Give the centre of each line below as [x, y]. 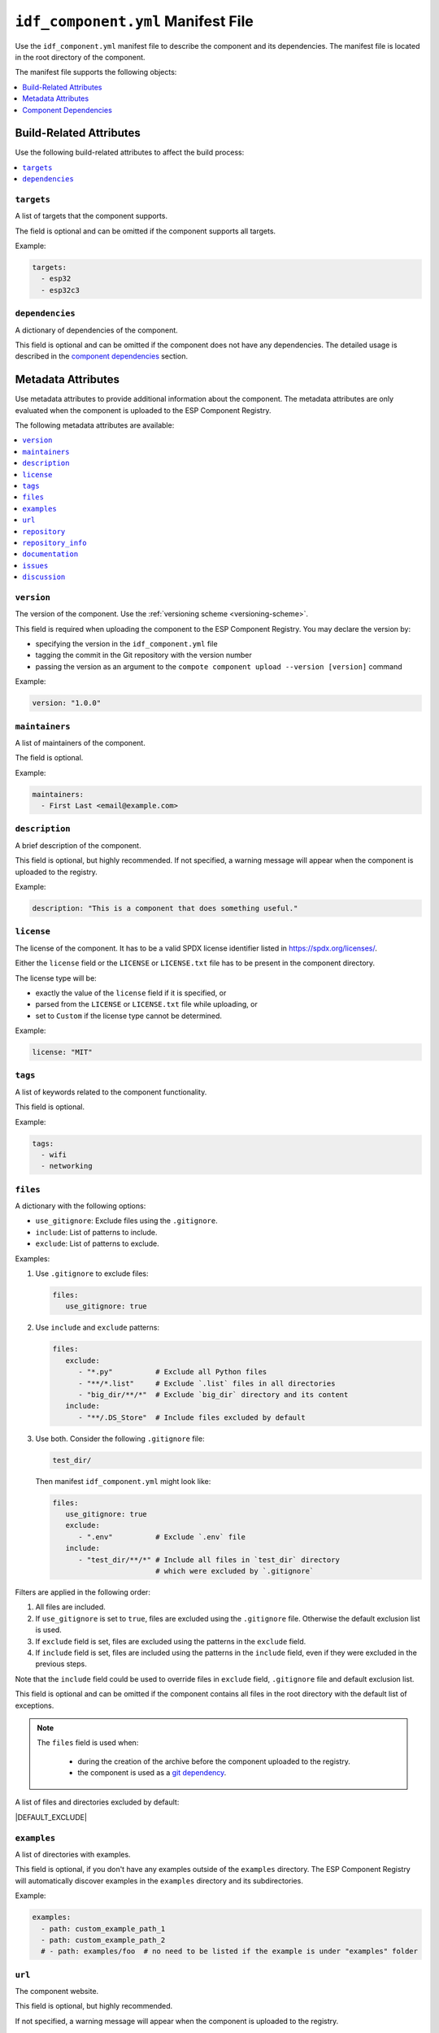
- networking [67, 1166]
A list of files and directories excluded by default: [97, 1802]
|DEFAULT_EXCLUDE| [51, 1817]
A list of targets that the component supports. [91, 216]
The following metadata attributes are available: [95, 425]
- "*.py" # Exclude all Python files [173, 1372]
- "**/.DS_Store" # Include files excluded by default [192, 1417]
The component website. [57, 1992]
